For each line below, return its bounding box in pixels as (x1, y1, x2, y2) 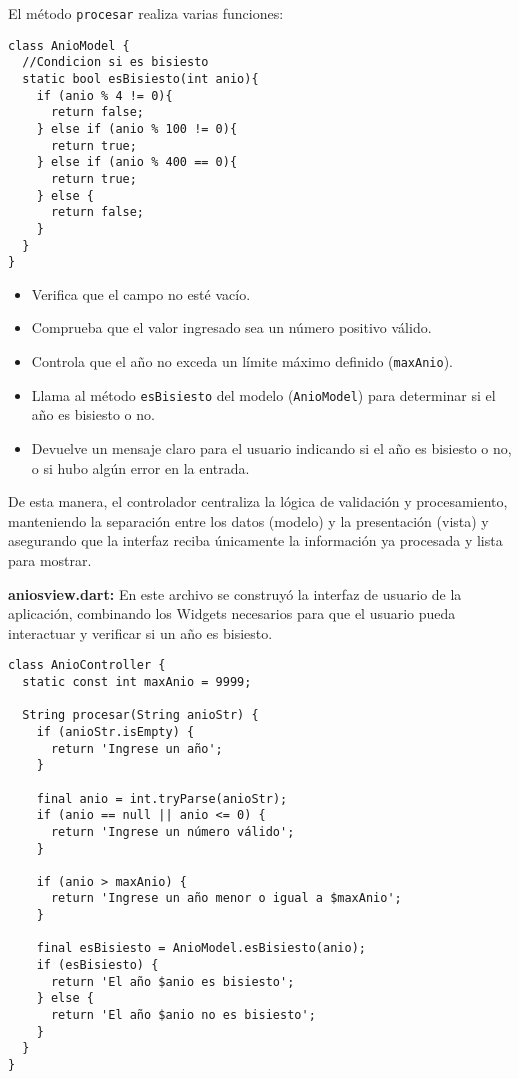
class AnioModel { (8, 38, 130, 53)
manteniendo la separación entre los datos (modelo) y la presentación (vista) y (8, 510, 489, 531)
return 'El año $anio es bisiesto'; (50, 974, 295, 989)
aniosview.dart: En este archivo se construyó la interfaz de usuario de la (8, 583, 462, 604)
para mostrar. (8, 549, 92, 570)
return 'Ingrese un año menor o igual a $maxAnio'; (50, 891, 402, 906)
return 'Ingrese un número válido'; (50, 824, 295, 839)
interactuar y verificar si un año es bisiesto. (8, 622, 273, 643)
